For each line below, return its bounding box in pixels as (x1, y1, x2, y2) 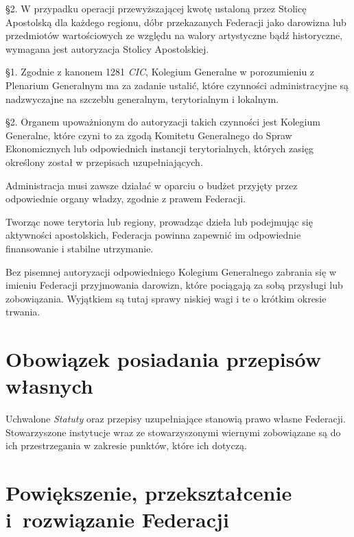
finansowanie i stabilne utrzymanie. (5, 241, 154, 255)
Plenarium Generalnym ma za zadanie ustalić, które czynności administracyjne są (5, 77, 349, 92)
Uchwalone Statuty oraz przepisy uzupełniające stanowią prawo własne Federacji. (5, 411, 346, 426)
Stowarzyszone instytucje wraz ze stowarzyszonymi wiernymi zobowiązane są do (5, 425, 341, 439)
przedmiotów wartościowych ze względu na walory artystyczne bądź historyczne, (5, 28, 343, 43)
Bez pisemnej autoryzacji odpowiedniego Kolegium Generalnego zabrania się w (5, 264, 336, 278)
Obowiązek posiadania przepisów (5, 345, 321, 373)
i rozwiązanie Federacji (5, 505, 229, 534)
